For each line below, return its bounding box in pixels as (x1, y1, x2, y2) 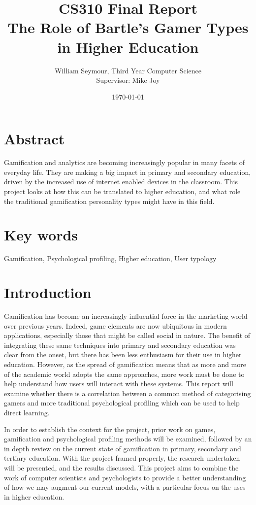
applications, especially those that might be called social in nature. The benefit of (4, 330, 251, 340)
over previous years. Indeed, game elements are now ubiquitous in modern (4, 320, 227, 331)
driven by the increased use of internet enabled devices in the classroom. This (4, 176, 238, 187)
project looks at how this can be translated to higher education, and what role (4, 186, 241, 196)
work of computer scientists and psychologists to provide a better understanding (4, 472, 246, 482)
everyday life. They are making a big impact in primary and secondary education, (4, 167, 251, 177)
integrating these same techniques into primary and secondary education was (4, 339, 236, 350)
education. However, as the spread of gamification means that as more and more (4, 359, 246, 369)
